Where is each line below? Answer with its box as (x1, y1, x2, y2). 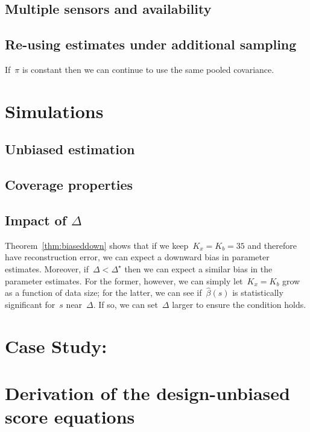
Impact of (5, 210, 67, 229)
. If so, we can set (93, 298, 158, 310)
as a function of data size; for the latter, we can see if (5, 286, 202, 299)
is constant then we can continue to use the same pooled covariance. (22, 63, 274, 75)
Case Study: (5, 333, 107, 358)
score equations (5, 404, 135, 429)
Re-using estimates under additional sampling (5, 35, 297, 54)
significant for (5, 298, 55, 310)
